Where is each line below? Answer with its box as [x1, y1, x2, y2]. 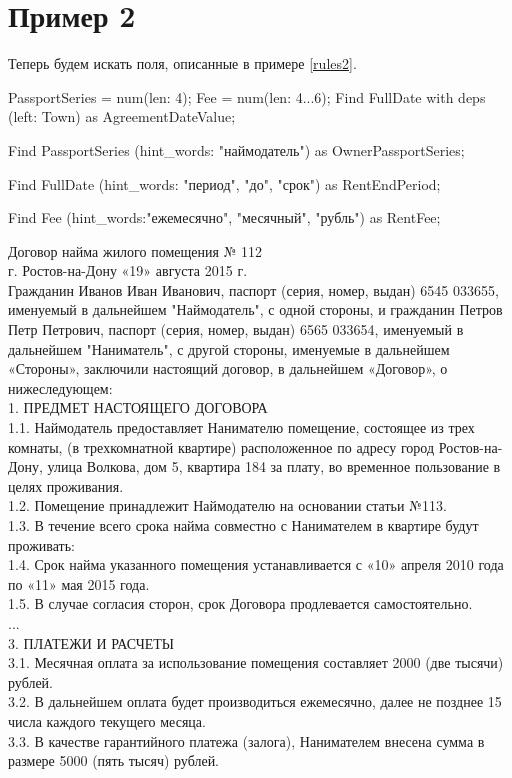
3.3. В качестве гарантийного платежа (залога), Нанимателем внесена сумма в [8, 730, 485, 751]
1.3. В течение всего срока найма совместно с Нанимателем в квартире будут [8, 515, 479, 535]
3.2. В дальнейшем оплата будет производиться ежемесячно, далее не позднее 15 [8, 691, 502, 712]
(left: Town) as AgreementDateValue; [8, 106, 236, 127]
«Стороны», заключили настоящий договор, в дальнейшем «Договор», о [8, 358, 448, 379]
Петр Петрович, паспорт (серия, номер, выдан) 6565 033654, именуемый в [8, 319, 464, 340]
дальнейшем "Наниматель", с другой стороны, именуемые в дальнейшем [8, 338, 450, 359]
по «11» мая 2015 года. [8, 573, 150, 594]
